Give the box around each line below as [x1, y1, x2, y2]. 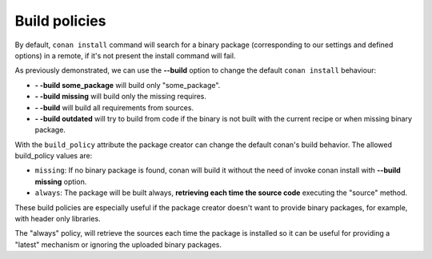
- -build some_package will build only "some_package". [34, 80, 221, 90]
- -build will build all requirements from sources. [34, 102, 194, 112]
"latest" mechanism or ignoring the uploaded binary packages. [14, 240, 222, 249]
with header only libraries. [14, 214, 101, 224]
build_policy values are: [14, 151, 93, 161]
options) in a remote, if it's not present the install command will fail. [14, 50, 236, 60]
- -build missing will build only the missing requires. [34, 92, 207, 102]
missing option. [34, 177, 87, 186]
